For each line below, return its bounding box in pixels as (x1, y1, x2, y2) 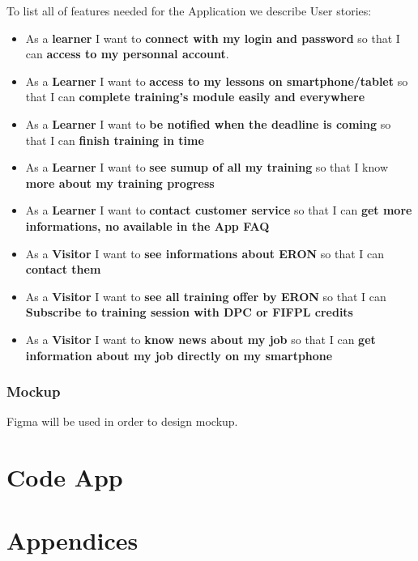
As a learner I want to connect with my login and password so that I (25, 29, 400, 46)
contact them (25, 261, 101, 278)
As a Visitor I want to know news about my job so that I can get (25, 330, 376, 347)
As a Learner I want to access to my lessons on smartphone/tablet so (25, 72, 408, 89)
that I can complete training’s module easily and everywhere (25, 88, 365, 105)
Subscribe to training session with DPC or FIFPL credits (25, 304, 353, 321)
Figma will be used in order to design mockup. (6, 413, 238, 430)
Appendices (6, 524, 139, 557)
